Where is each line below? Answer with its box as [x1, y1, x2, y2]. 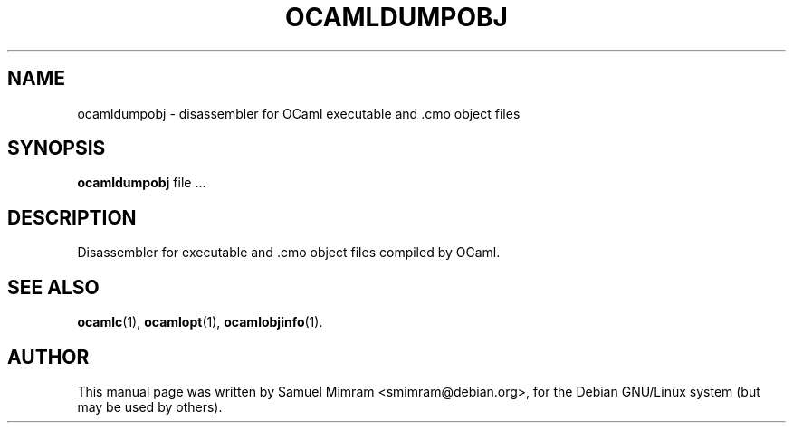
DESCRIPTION [7, 205, 137, 229]
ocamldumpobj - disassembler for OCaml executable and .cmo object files [77, 105, 521, 121]
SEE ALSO [7, 275, 100, 299]
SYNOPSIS [7, 137, 106, 160]
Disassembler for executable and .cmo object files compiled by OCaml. [77, 244, 501, 261]
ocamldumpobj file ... [77, 175, 206, 191]
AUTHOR [7, 345, 90, 368]
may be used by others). [77, 398, 223, 415]
